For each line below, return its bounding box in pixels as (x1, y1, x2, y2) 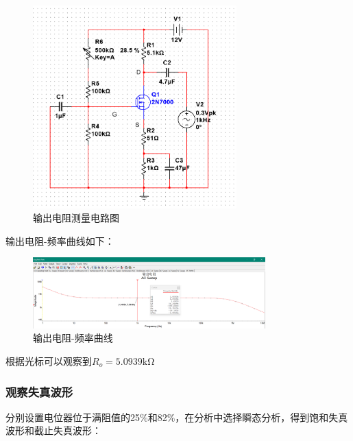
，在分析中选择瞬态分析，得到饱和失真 (175, 409, 348, 424)
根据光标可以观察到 (5, 354, 92, 368)
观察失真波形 (5, 383, 73, 400)
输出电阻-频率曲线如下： (5, 233, 114, 248)
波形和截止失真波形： (5, 423, 101, 438)
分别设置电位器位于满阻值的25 (5, 409, 140, 424)
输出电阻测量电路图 (33, 211, 119, 225)
